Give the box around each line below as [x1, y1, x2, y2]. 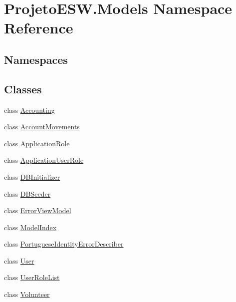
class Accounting [4, 104, 55, 115]
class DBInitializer [4, 171, 60, 182]
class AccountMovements [4, 121, 80, 132]
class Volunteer [4, 289, 50, 300]
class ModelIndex [4, 222, 57, 232]
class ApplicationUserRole [4, 155, 84, 165]
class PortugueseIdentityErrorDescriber [4, 239, 124, 249]
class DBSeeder [4, 188, 51, 199]
